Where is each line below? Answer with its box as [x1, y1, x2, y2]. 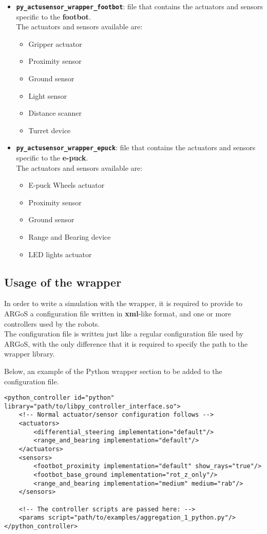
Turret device [28, 124, 71, 135]
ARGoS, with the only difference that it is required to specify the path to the [4, 338, 248, 349]
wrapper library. [4, 348, 55, 359]
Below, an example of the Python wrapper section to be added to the [4, 365, 222, 376]
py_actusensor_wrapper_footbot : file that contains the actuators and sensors [16, 1, 263, 11]
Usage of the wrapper [4, 274, 122, 290]
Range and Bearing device [28, 232, 111, 242]
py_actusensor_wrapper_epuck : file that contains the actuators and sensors [16, 142, 256, 153]
